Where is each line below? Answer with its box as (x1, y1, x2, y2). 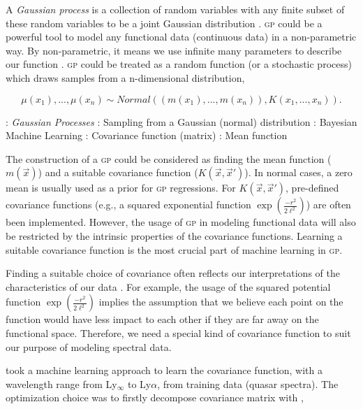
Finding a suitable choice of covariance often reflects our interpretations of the (6, 266, 340, 280)
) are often (306, 197, 351, 212)
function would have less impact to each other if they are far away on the (6, 312, 319, 327)
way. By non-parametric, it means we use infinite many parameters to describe (6, 43, 342, 57)
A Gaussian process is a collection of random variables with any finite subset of (6, 2, 345, 16)
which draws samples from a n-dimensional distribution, (6, 70, 245, 85)
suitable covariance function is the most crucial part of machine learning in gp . (6, 242, 343, 257)
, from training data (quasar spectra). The (157, 376, 339, 391)
